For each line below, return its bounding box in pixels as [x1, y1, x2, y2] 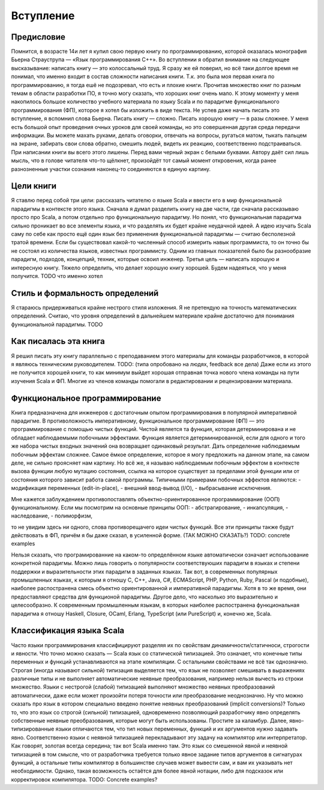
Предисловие [11, 32, 65, 42]
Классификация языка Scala [11, 626, 125, 636]
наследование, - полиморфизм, [11, 512, 93, 519]
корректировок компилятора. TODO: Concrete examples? [11, 776, 158, 783]
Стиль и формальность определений [11, 288, 159, 298]
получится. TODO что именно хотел [11, 272, 103, 279]
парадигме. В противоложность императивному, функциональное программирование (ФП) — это [11, 417, 265, 424]
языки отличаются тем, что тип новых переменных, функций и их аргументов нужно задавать [55, 725, 298, 732]
